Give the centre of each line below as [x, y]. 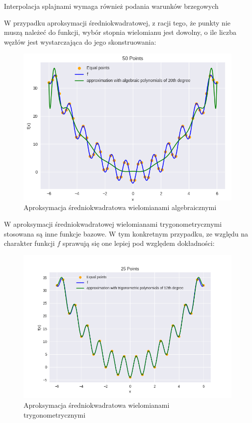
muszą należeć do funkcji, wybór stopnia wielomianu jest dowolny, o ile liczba [120, 32]
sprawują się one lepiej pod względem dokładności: [139, 243]
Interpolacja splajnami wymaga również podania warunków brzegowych [111, 6]
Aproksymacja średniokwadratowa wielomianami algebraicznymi [120, 207]
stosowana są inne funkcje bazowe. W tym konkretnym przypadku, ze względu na [126, 233]
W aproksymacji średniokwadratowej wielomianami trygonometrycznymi [113, 224]
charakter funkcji [29, 243]
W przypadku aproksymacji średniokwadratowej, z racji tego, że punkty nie [117, 22]
